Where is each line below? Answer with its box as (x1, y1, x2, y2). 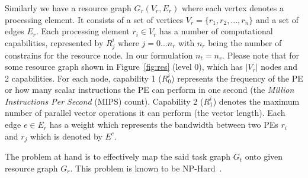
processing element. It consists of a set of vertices (5, 13, 184, 25)
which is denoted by (30, 130, 102, 142)
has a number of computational (159, 25, 273, 37)
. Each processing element (36, 25, 130, 37)
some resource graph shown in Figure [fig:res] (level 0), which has (5, 60, 243, 73)
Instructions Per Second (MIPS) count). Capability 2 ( (5, 95, 204, 107)
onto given (245, 150, 283, 163)
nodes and (261, 60, 298, 73)
